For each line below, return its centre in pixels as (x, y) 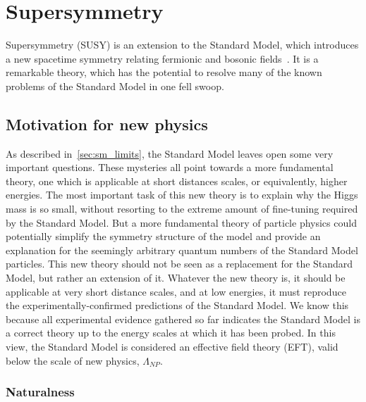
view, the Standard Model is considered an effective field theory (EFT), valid (172, 347)
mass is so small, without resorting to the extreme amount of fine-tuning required (182, 209)
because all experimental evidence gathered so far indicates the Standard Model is (183, 319)
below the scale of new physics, (73, 360)
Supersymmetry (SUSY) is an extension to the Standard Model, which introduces (182, 45)
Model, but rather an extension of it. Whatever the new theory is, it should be (176, 278)
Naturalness (40, 392)
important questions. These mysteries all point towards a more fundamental (170, 167)
